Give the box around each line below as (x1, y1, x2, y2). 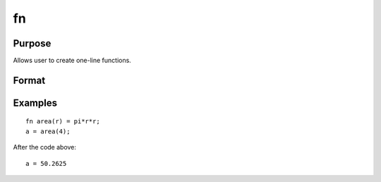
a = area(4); (25, 127, 71, 135)
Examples (13, 97, 58, 109)
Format (13, 74, 46, 86)
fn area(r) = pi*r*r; (25, 117, 100, 126)
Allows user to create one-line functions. (13, 56, 132, 65)
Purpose (13, 37, 52, 49)
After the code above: (13, 143, 77, 152)
